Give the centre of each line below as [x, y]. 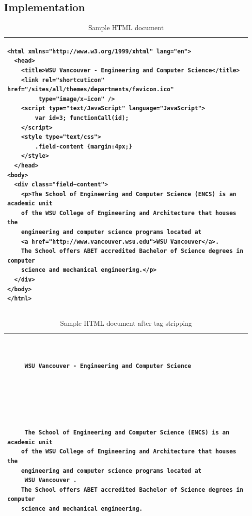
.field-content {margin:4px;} [84, 146]
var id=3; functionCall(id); [82, 118]
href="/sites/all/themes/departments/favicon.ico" [91, 90]
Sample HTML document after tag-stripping [126, 323]
